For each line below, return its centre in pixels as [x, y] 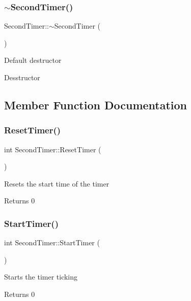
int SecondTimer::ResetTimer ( [53, 149]
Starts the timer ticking [41, 277]
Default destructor [33, 60]
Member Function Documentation [96, 105]
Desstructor [22, 77]
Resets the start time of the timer [57, 183]
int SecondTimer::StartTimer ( [52, 242]
